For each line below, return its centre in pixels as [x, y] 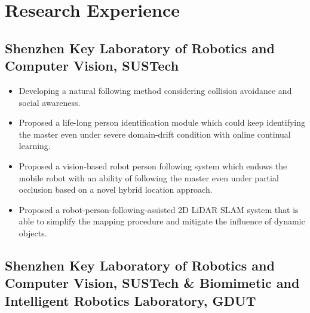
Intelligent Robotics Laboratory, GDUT [131, 300]
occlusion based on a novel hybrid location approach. [116, 189]
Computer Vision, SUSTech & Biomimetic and [152, 283]
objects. [33, 233]
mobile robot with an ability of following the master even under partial [149, 177]
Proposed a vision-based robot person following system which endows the [153, 165]
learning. [35, 146]
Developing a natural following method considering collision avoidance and [155, 90]
